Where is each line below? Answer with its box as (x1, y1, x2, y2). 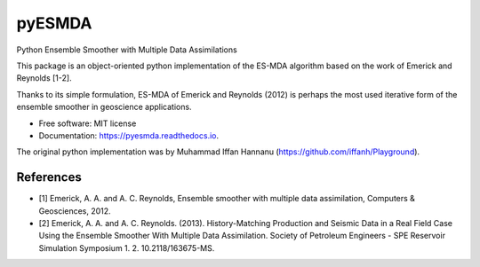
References (16, 169, 82, 185)
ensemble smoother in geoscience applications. (16, 102, 192, 113)
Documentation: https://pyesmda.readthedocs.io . (38, 130, 220, 141)
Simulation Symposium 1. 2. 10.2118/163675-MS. (38, 242, 215, 253)
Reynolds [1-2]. (16, 73, 72, 83)
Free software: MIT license (38, 118, 137, 129)
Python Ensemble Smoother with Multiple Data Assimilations (16, 44, 237, 55)
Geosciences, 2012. (38, 205, 111, 216)
